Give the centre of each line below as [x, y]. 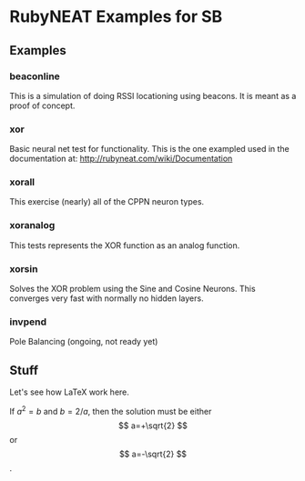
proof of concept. [42, 105]
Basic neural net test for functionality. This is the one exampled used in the [149, 149]
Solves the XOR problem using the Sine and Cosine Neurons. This [133, 289]
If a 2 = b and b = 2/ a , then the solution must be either [111, 411]
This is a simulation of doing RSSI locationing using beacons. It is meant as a [153, 95]
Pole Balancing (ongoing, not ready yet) [84, 342]
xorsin [24, 268]
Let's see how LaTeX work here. [70, 392]
